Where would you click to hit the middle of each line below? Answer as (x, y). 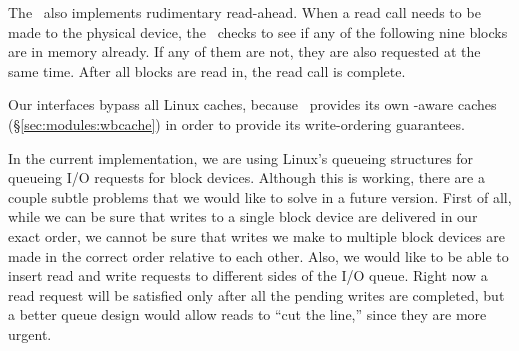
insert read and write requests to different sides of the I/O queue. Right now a (248, 275)
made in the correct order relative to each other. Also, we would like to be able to (258, 255)
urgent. (30, 333)
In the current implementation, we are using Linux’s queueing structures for (241, 157)
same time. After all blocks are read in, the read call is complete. (207, 70)
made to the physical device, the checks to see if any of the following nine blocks (258, 31)
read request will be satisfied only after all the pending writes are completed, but (256, 294)
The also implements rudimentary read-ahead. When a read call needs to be (244, 12)
